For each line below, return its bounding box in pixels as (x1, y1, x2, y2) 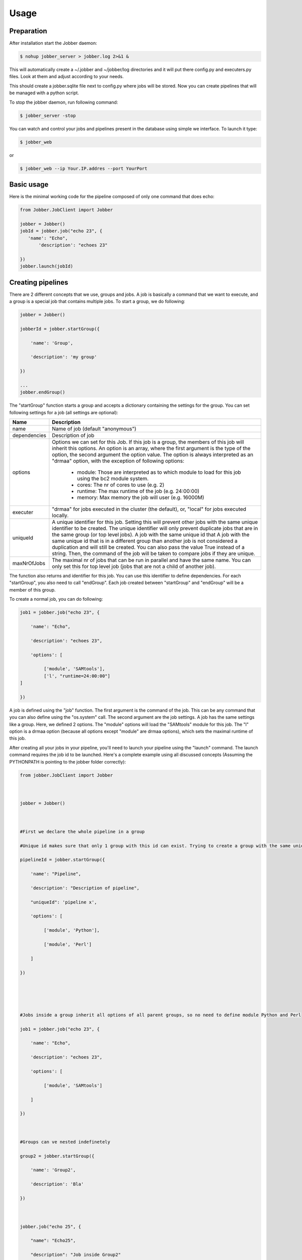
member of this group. (9, 587, 56, 593)
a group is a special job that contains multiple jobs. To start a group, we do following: (9, 298, 186, 304)
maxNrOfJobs (12, 560, 45, 567)
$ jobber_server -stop (20, 112, 76, 118)
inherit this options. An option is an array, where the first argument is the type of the (52, 445, 251, 452)
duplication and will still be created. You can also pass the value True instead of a (52, 544, 245, 551)
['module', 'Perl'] (43, 941, 92, 947)
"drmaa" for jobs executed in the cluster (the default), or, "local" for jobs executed (52, 506, 247, 513)
